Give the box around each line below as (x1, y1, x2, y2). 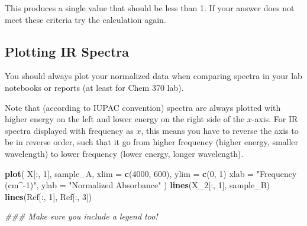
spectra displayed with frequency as (5, 124, 134, 136)
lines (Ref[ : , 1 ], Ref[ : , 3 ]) (5, 190, 92, 202)
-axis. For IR (251, 113, 298, 125)
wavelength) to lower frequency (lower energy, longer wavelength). (5, 147, 244, 159)
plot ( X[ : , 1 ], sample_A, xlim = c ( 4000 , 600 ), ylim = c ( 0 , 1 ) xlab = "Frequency (5, 167, 297, 179)
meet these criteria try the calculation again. (5, 13, 166, 25)
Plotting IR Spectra (5, 42, 129, 60)
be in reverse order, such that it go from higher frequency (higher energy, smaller (5, 136, 299, 148)
